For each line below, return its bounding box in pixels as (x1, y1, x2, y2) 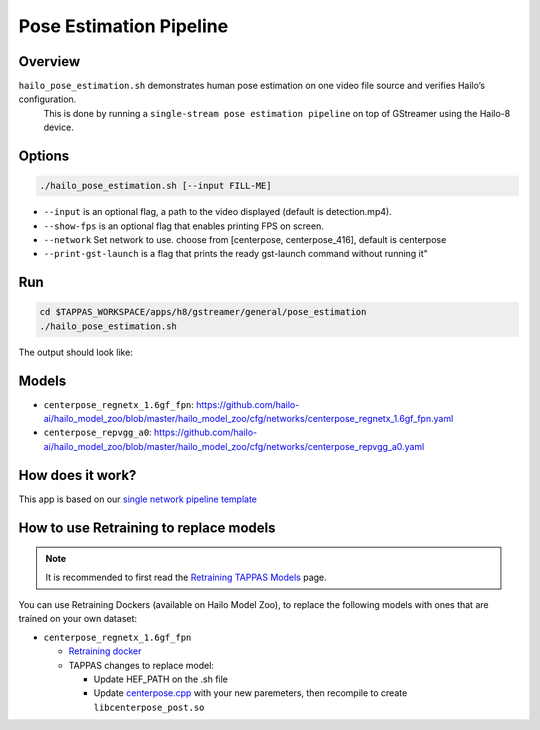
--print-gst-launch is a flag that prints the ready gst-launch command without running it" (43, 248, 429, 260)
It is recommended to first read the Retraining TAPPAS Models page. (45, 571, 327, 583)
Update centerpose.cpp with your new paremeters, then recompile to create (93, 687, 408, 699)
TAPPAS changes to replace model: (68, 659, 215, 671)
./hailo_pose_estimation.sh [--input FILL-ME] (39, 180, 272, 192)
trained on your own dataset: (18, 613, 138, 625)
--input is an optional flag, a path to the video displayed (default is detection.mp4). (43, 206, 392, 218)
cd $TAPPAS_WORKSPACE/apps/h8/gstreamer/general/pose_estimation (39, 306, 367, 318)
